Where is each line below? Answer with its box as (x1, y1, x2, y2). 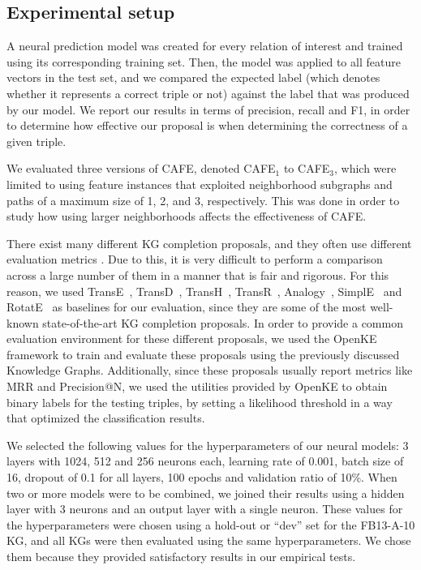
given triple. (6, 132, 67, 149)
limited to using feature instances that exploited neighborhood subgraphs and (6, 175, 393, 192)
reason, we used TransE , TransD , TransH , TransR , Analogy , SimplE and (6, 282, 402, 299)
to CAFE (283, 160, 330, 177)
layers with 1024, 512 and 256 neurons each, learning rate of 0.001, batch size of (6, 452, 404, 469)
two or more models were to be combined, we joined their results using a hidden (6, 484, 405, 501)
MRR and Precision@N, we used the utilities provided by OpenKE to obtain (6, 378, 388, 395)
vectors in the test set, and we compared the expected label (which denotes (6, 69, 380, 86)
